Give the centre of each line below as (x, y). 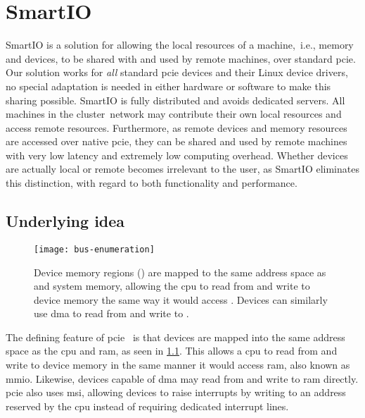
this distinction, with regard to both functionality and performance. (152, 183)
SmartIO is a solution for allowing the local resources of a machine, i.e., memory (180, 45)
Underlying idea (65, 221)
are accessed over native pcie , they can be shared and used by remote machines (177, 141)
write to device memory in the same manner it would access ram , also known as (178, 365)
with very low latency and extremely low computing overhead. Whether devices (177, 155)
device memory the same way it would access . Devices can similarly (181, 299)
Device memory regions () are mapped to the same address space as (180, 272)
